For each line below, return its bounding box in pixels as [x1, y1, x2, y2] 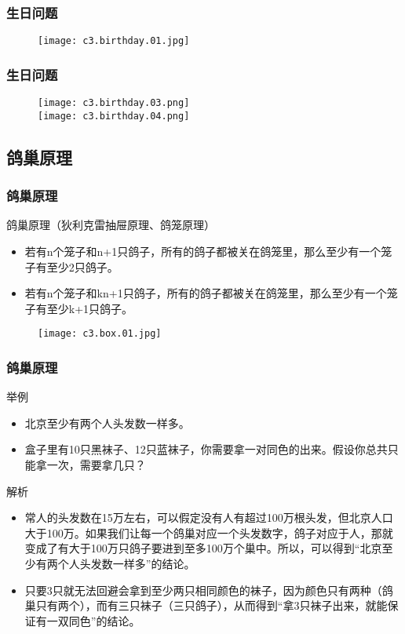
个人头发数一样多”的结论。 [57, 556, 195, 571]
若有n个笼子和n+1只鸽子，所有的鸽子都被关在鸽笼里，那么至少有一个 [24, 243, 381, 259]
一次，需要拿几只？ [46, 457, 146, 473]
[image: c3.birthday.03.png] [38, 97, 190, 109]
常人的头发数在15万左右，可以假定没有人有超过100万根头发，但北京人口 [24, 509, 393, 526]
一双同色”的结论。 [46, 612, 140, 629]
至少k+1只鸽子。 [46, 300, 133, 316]
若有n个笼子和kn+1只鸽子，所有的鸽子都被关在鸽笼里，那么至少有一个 [24, 285, 387, 301]
